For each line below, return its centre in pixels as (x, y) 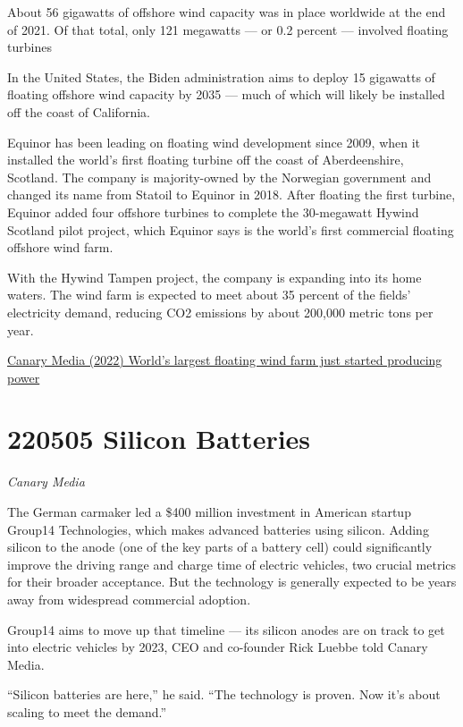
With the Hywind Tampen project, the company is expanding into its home (215, 277)
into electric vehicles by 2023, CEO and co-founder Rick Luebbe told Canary (218, 647)
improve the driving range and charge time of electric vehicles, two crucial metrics (232, 564)
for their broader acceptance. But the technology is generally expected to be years (232, 582)
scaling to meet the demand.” (87, 711)
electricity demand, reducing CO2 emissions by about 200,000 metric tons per (220, 312)
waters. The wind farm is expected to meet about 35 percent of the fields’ (209, 295)
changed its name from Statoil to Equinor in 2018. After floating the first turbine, (231, 194)
